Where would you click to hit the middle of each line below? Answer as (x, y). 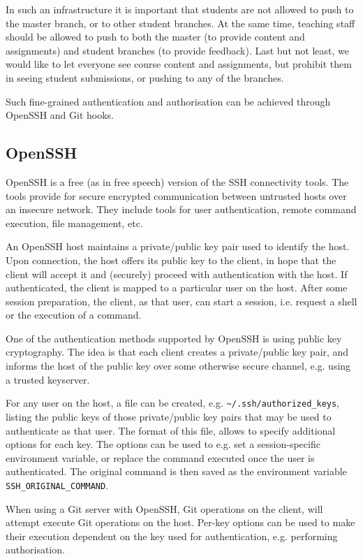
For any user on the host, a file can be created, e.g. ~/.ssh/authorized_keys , (173, 403)
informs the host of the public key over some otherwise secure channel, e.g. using (178, 366)
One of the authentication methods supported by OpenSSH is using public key (174, 338)
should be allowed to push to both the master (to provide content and (155, 37)
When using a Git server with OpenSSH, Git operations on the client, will (164, 508)
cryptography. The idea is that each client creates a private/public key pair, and (177, 352)
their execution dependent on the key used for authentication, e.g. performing (172, 536)
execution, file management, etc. (74, 223)
